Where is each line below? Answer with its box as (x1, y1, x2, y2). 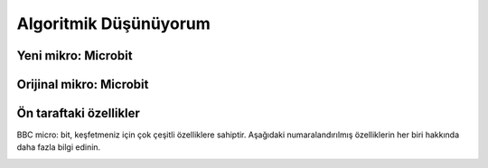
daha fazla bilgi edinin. (16, 142, 101, 153)
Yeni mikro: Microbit (16, 48, 133, 63)
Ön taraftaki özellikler (16, 106, 140, 121)
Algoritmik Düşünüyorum (16, 14, 211, 33)
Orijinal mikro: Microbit (16, 77, 149, 92)
